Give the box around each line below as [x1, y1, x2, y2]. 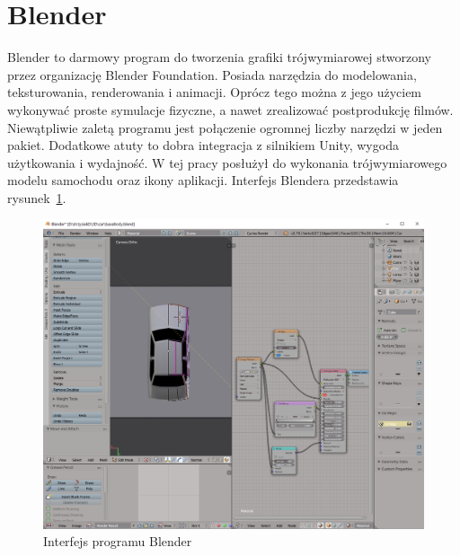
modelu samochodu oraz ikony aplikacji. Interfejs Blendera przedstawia [7, 171, 399, 190]
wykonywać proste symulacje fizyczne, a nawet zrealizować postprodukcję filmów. [7, 100, 454, 119]
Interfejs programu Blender [43, 532, 192, 551]
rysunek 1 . [7, 188, 66, 207]
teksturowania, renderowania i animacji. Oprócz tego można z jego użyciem [7, 83, 422, 101]
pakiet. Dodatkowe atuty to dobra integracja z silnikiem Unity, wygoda [7, 136, 399, 154]
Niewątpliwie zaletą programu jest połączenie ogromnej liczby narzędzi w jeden [7, 118, 443, 137]
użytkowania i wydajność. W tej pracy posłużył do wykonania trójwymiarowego [7, 153, 447, 172]
